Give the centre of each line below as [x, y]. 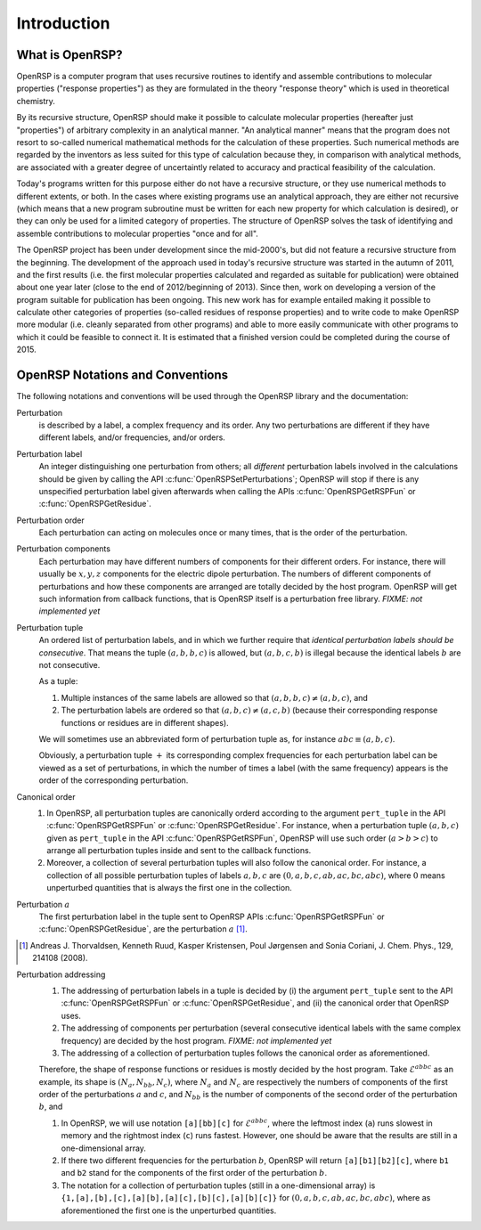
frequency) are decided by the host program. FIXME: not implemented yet [196, 1040]
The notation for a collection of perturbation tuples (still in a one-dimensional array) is [218, 1185]
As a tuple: [58, 681]
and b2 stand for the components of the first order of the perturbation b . [194, 1173]
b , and [51, 1107]
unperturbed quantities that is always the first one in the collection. [170, 888]
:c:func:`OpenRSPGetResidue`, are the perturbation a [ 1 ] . [143, 929]
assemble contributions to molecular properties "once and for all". [137, 233]
